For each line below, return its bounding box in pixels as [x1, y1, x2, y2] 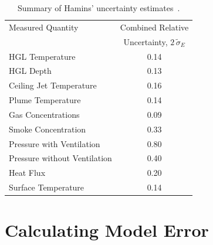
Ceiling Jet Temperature [9, 79, 97, 91]
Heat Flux [9, 166, 46, 179]
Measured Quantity [9, 21, 79, 33]
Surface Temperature [9, 181, 84, 193]
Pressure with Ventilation [9, 137, 100, 149]
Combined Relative [120, 21, 189, 33]
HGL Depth [9, 64, 52, 77]
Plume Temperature [9, 94, 81, 106]
